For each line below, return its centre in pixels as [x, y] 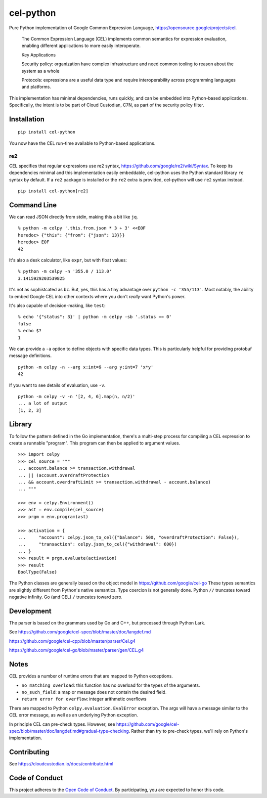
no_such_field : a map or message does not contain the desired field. [94, 692]
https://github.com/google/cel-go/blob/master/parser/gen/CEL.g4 [76, 650]
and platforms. [36, 87]
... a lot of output [43, 403]
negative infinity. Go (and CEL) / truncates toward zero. [66, 597]
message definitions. [30, 355]
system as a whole [41, 71]
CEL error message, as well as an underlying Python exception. [74, 715]
